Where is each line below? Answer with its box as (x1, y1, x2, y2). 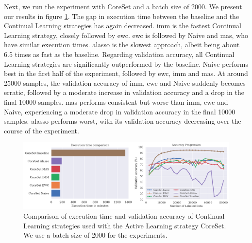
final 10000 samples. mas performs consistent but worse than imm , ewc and (4, 96, 228, 107)
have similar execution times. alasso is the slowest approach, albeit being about (4, 39, 240, 50)
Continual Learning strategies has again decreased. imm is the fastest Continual (4, 20, 241, 31)
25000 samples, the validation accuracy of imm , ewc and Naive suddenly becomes (4, 77, 246, 88)
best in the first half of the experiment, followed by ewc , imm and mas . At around (4, 68, 248, 78)
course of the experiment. (4, 125, 79, 135)
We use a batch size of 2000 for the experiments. (23, 230, 168, 240)
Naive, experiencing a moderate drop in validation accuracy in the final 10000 (4, 106, 235, 116)
